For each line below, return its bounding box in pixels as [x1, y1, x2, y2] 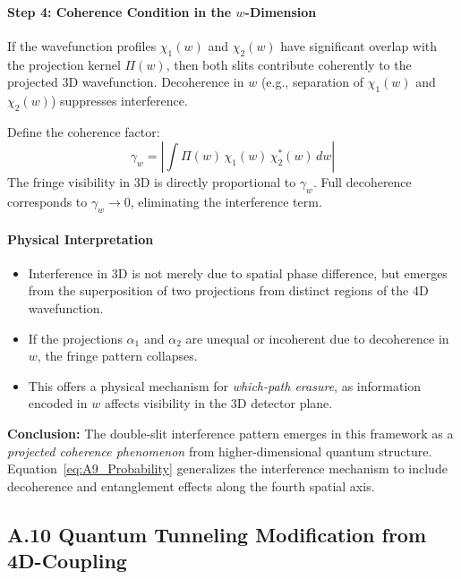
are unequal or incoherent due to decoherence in [185, 328, 449, 347]
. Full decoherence [312, 173, 412, 192]
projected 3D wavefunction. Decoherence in [7, 72, 244, 91]
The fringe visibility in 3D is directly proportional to [7, 173, 296, 192]
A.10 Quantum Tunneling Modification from [7, 520, 427, 548]
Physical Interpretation [7, 229, 154, 248]
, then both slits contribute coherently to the [166, 55, 412, 73]
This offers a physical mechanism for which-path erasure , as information [28, 376, 422, 395]
